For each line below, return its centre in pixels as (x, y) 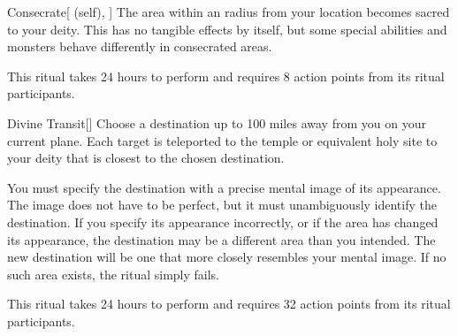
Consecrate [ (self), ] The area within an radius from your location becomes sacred (229, 11)
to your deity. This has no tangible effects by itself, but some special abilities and (227, 29)
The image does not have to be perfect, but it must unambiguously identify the (222, 205)
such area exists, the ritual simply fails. (114, 274)
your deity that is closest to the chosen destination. (146, 158)
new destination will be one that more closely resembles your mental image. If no (227, 257)
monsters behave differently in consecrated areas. (140, 46)
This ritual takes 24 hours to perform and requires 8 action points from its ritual (226, 76)
